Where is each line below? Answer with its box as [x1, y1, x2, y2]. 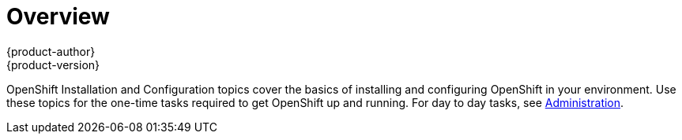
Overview [6, 3, 110, 30]
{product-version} [6, 57, 100, 72]
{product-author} [6, 44, 96, 58]
